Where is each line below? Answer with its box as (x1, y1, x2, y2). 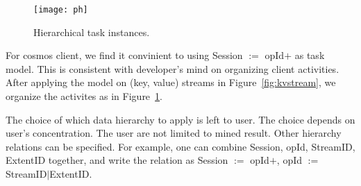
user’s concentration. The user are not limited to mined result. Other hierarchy (6, 126, 342, 140)
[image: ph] (33, 5, 88, 15)
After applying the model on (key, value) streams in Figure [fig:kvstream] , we (6, 75, 336, 90)
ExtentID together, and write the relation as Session (6, 153, 228, 167)
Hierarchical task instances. (33, 24, 150, 39)
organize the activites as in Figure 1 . (6, 89, 162, 103)
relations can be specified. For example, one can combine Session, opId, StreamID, (6, 139, 355, 153)
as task (294, 48, 325, 62)
